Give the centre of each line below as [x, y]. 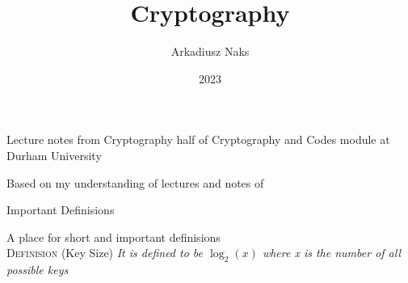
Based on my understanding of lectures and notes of [135, 182]
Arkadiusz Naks [210, 51]
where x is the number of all [332, 253]
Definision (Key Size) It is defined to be [105, 253]
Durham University [54, 155]
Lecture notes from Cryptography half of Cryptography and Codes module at [198, 139]
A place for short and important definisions [114, 237]
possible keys [38, 270]
